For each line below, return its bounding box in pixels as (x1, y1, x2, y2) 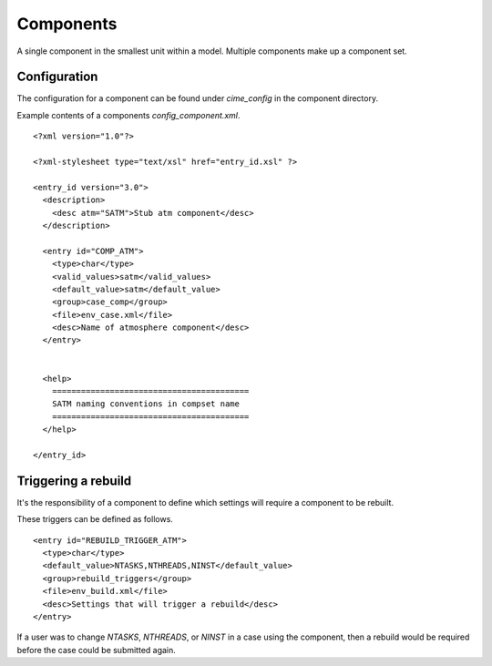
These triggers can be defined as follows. (16, 514, 173, 525)
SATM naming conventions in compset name (51, 399, 241, 409)
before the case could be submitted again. (16, 644, 177, 655)
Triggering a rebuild (16, 473, 132, 488)
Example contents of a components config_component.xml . (16, 109, 241, 120)
